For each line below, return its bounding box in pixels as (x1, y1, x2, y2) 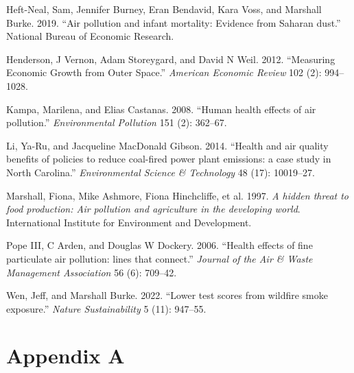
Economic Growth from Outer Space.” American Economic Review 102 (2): (6, 65, 322, 80)
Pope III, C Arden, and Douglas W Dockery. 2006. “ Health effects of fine (6, 238, 313, 252)
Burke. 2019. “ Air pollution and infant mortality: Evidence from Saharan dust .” (6, 15, 341, 29)
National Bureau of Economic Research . (6, 29, 174, 43)
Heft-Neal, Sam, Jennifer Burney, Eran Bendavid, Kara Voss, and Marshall (6, 2, 322, 16)
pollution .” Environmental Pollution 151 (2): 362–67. (6, 115, 227, 130)
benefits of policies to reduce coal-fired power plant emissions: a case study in (6, 152, 331, 166)
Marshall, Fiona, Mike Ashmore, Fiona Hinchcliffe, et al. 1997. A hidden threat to (6, 188, 349, 202)
